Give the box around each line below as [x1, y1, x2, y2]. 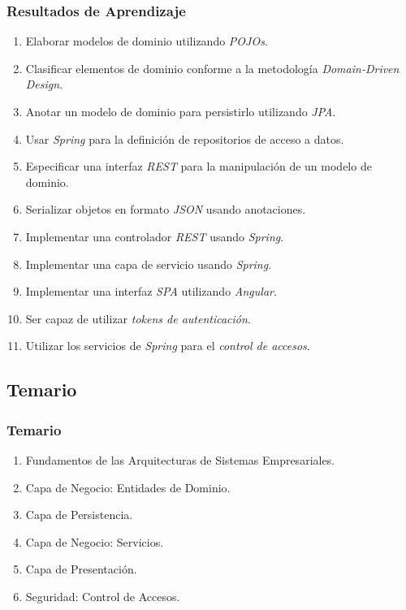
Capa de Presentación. [25, 560, 137, 578]
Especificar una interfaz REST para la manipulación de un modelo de [25, 158, 372, 175]
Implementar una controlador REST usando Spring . [25, 227, 284, 244]
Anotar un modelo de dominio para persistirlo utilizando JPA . [25, 103, 336, 119]
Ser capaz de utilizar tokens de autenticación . [25, 309, 251, 327]
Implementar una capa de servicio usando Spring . [25, 255, 272, 272]
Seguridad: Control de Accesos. [25, 587, 180, 604]
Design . [25, 76, 63, 93]
